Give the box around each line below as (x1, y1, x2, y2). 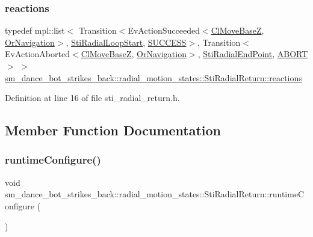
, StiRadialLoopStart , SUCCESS (66, 35, 187, 48)
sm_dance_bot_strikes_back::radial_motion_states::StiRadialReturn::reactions (5, 71, 302, 84)
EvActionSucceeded (128, 24, 200, 37)
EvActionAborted (5, 48, 70, 60)
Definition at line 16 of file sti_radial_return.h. (5, 91, 180, 104)
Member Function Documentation (5, 121, 222, 140)
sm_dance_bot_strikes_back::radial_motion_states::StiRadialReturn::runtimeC (5, 188, 305, 200)
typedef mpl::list (5, 24, 65, 37)
